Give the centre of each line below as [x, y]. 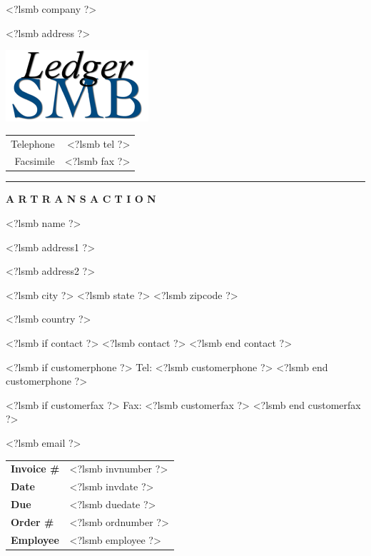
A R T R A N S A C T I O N [81, 199]
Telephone [33, 143]
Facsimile [35, 161]
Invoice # [35, 469]
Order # [32, 521]
